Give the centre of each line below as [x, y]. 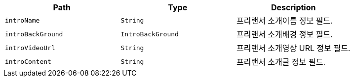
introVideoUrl [30, 48]
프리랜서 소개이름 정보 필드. [284, 21]
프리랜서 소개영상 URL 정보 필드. [293, 48]
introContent [28, 61]
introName [22, 20]
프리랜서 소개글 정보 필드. [281, 62]
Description [294, 7]
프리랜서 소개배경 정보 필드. [284, 34]
